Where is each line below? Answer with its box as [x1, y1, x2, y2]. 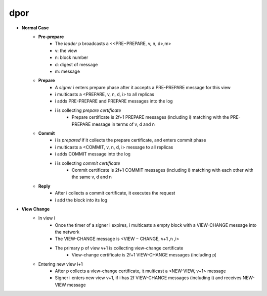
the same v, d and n [72, 174, 112, 180]
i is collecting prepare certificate [55, 107, 121, 113]
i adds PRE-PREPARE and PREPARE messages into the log [55, 98, 173, 104]
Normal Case [21, 25, 49, 31]
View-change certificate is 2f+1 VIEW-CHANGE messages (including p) [72, 252, 217, 258]
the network [55, 229, 80, 235]
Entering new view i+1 [38, 261, 83, 267]
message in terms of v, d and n [91, 121, 155, 127]
